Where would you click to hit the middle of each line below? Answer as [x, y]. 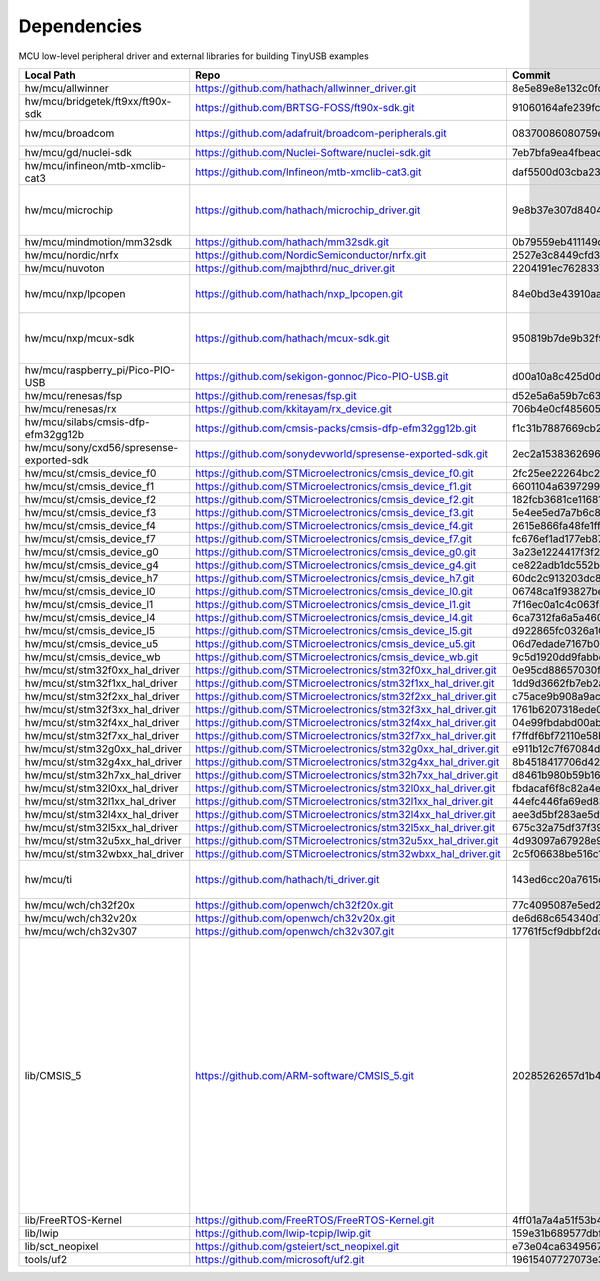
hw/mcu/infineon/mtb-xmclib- [95, 165]
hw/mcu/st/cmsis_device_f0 [90, 473]
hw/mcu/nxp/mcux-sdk [79, 338]
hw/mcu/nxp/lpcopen [75, 293]
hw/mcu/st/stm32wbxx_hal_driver [104, 853]
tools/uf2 [46, 1259]
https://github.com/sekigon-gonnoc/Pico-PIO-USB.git [322, 376]
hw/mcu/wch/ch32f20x [79, 905]
